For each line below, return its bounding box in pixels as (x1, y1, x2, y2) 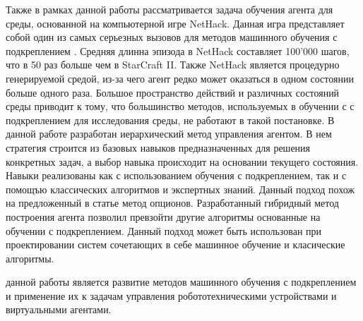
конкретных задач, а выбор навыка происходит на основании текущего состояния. (6, 154, 359, 169)
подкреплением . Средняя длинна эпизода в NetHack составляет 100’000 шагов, (6, 43, 350, 58)
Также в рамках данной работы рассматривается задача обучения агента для (6, 2, 333, 16)
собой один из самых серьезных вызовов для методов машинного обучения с (6, 30, 338, 44)
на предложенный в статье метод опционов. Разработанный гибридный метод (6, 195, 339, 210)
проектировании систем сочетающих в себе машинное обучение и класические (6, 237, 345, 252)
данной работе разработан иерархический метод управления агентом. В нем (6, 126, 332, 141)
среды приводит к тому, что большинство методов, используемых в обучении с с (6, 99, 355, 114)
